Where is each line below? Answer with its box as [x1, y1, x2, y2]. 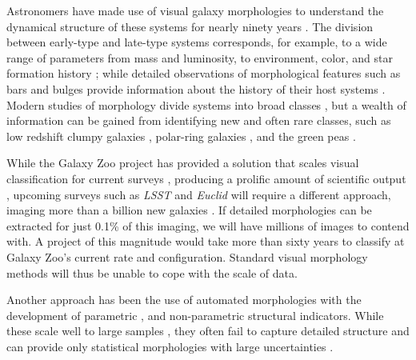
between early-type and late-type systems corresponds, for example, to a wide [6, 34, 387, 50]
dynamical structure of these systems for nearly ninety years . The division [6, 18, 374, 34]
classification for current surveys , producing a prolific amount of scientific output [6, 170, 406, 186]
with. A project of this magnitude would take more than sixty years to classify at [6, 233, 405, 250]
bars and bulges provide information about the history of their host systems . [6, 80, 386, 97]
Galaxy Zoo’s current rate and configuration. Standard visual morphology [6, 248, 368, 265]
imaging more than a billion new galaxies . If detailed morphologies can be [6, 202, 372, 218]
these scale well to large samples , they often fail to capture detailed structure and [6, 322, 410, 339]
